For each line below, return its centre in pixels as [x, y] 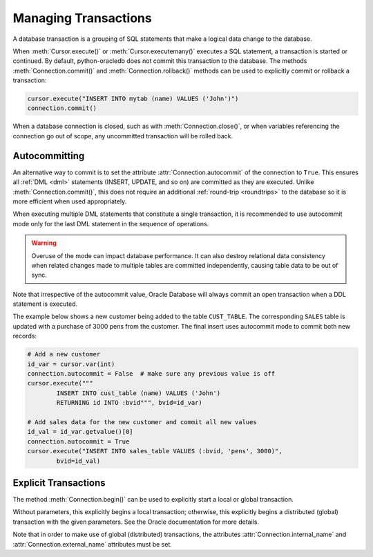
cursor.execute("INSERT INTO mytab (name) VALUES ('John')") [133, 99]
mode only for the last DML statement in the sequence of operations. [111, 223]
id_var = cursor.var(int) [71, 364]
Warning [44, 243]
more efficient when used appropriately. [70, 201]
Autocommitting [49, 156]
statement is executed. [45, 304]
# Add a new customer [64, 354]
